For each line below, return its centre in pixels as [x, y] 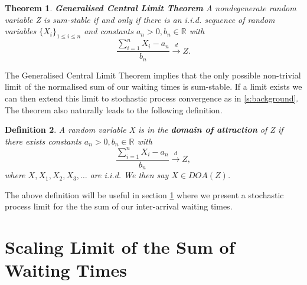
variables [21, 31]
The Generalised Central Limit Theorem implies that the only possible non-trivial [153, 75]
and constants [109, 31]
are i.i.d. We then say [129, 175]
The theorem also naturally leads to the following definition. [114, 109]
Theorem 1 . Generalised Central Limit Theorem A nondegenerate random [151, 8]
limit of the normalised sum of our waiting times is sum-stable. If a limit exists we [153, 86]
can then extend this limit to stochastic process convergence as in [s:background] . [152, 98]
